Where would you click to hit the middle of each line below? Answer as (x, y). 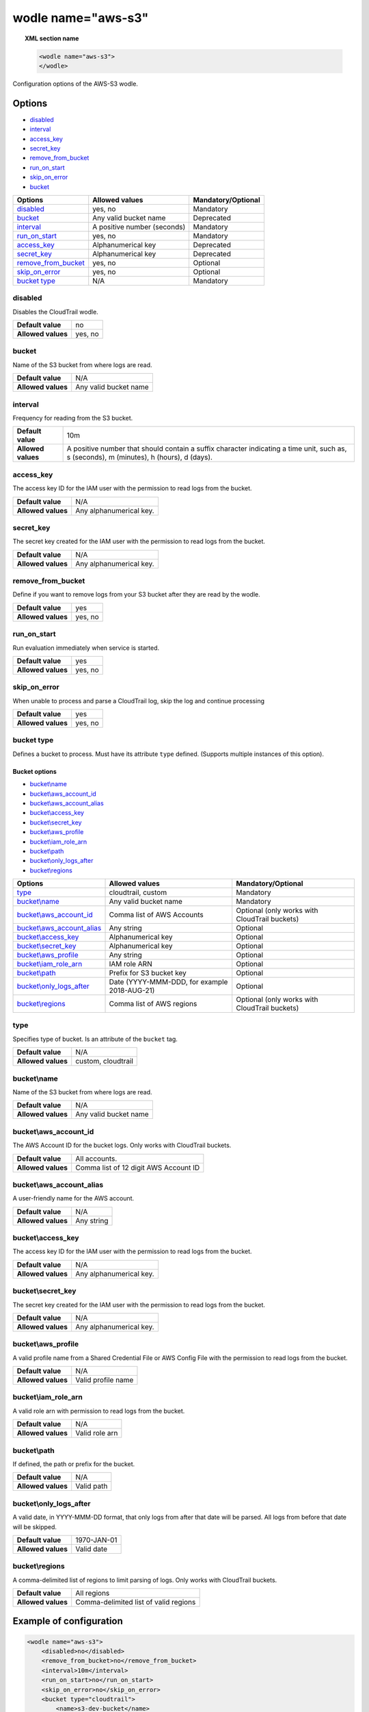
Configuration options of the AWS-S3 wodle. (75, 84)
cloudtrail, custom (138, 892)
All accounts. (96, 1159)
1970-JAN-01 (96, 1539)
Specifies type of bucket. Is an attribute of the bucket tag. (95, 1039)
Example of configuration (68, 1621)
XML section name (52, 38)
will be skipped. (35, 1526)
